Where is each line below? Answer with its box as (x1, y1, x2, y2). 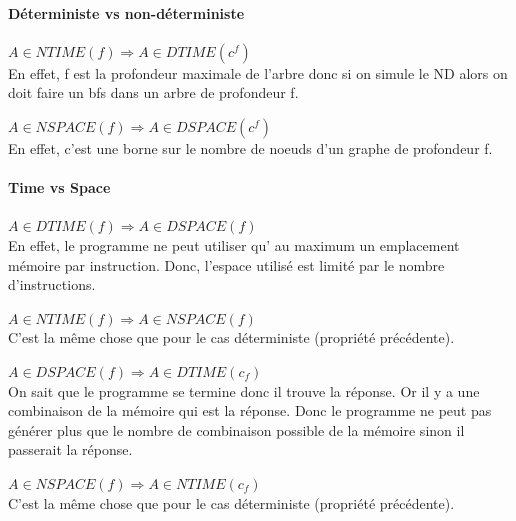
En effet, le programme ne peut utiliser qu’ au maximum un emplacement (8, 234, 460, 255)
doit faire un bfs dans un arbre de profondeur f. (8, 82, 299, 103)
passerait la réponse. (8, 439, 133, 460)
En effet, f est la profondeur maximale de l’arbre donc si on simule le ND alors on (8, 62, 508, 83)
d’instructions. (8, 274, 96, 295)
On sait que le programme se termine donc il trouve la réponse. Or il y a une (8, 380, 480, 401)
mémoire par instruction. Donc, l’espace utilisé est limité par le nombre (8, 254, 445, 275)
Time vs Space (8, 177, 111, 198)
